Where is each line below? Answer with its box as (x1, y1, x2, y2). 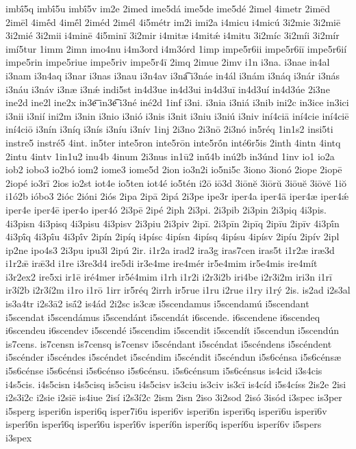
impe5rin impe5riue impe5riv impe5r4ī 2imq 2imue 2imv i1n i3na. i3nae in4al (5, 55, 330, 69)
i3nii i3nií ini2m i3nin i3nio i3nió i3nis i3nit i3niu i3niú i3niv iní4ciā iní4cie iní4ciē (5, 108, 349, 123)
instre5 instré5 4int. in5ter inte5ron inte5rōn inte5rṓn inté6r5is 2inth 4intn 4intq (5, 135, 341, 149)
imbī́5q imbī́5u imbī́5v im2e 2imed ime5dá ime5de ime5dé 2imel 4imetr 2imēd (5, 1, 331, 15)
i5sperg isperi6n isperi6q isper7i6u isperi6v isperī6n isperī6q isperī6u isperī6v (5, 403, 327, 418)
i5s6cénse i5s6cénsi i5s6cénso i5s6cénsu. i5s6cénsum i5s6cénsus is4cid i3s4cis (5, 363, 322, 378)
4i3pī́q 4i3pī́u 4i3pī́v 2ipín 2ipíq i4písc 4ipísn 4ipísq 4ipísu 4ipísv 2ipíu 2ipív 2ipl (5, 229, 340, 244)
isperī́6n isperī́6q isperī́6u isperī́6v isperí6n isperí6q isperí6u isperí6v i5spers (5, 417, 322, 431)
